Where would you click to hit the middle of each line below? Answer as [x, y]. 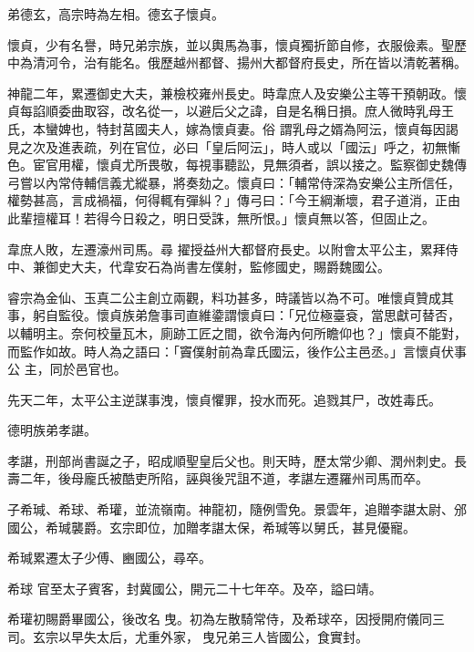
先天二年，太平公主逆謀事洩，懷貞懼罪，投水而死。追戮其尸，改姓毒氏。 [224, 399]
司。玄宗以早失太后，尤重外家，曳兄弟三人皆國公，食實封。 [188, 637]
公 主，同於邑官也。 [67, 369]
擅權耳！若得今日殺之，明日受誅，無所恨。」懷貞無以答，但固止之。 [233, 217]
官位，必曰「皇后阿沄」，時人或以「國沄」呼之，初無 [291, 146]
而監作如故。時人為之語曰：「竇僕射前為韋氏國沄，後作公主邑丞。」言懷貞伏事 [237, 351]
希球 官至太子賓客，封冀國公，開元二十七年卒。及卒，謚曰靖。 [195, 588]
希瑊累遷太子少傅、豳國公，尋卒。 [109, 558]
